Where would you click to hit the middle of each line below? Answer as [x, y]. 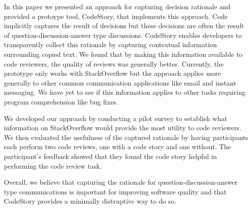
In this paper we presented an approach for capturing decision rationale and [117, 6]
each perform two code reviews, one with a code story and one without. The [117, 147]
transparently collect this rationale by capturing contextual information [110, 44]
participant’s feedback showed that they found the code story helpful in [110, 156]
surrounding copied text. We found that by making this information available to [123, 54]
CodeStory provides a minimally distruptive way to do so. [90, 201]
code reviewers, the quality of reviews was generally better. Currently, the [114, 63]
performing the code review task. [53, 165]
